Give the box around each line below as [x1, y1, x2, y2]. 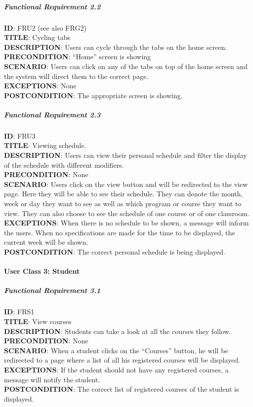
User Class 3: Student [4, 266, 80, 276]
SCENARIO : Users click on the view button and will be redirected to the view [4, 179, 248, 189]
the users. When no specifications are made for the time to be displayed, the [4, 227, 235, 237]
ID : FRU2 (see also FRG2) [4, 22, 86, 33]
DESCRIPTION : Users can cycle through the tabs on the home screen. [4, 41, 227, 52]
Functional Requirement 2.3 [4, 109, 101, 119]
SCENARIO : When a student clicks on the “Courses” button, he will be [4, 345, 228, 355]
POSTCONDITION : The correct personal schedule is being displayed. [4, 247, 225, 257]
